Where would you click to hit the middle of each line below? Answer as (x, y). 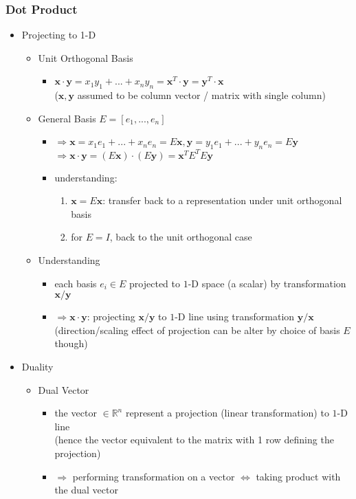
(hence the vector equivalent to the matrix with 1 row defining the (194, 440)
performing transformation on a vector (154, 476)
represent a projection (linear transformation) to (227, 413)
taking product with (298, 476)
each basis (76, 283)
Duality (37, 367)
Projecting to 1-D (59, 35)
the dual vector (86, 490)
